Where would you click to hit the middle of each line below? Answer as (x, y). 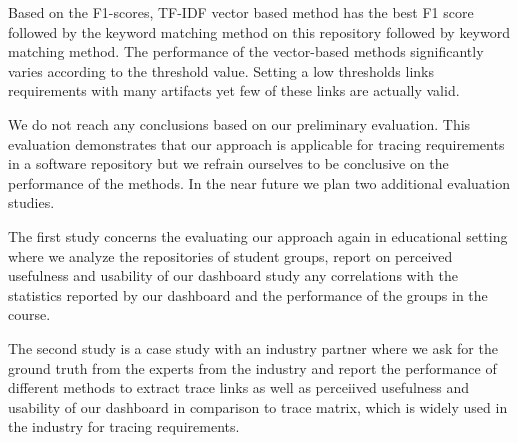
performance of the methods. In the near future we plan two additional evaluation (259, 182)
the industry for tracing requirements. (124, 426)
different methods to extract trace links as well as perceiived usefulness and (239, 387)
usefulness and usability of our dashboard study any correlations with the (233, 275)
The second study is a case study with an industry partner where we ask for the (253, 347)
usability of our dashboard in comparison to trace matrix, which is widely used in (258, 406)
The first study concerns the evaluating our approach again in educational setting (258, 235)
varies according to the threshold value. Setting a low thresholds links (221, 70)
